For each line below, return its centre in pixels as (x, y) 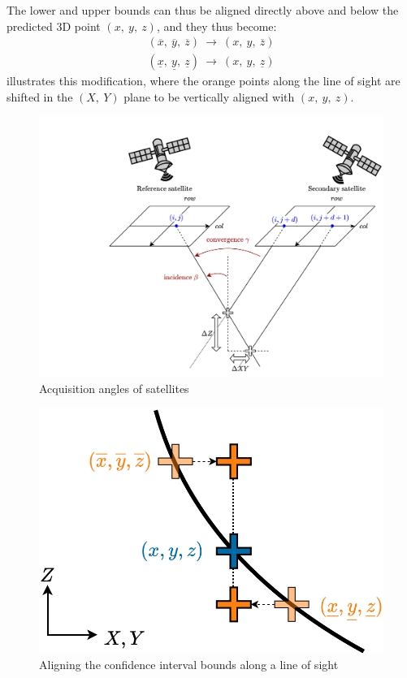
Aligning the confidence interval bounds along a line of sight (189, 665)
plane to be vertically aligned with (209, 96)
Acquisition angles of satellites (114, 388)
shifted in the (40, 96)
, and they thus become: (216, 26)
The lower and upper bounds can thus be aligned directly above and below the (203, 10)
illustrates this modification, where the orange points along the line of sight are (203, 81)
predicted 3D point (54, 26)
